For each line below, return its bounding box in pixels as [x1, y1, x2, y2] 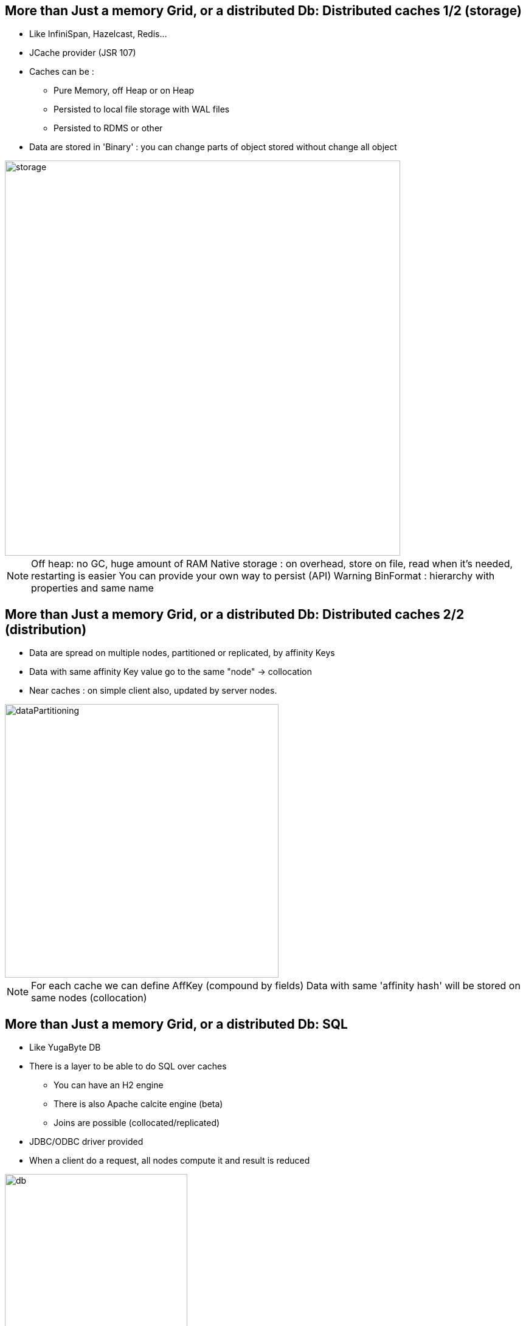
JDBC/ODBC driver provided [29, 1136, 144, 1147]
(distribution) [5, 621, 87, 637]
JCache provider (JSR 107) [29, 47, 136, 58]
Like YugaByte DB [29, 1042, 101, 1053]
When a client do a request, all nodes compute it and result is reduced [29, 1155, 310, 1166]
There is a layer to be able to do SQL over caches [29, 1061, 227, 1072]
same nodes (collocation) [31, 992, 147, 1004]
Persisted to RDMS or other [54, 123, 163, 134]
